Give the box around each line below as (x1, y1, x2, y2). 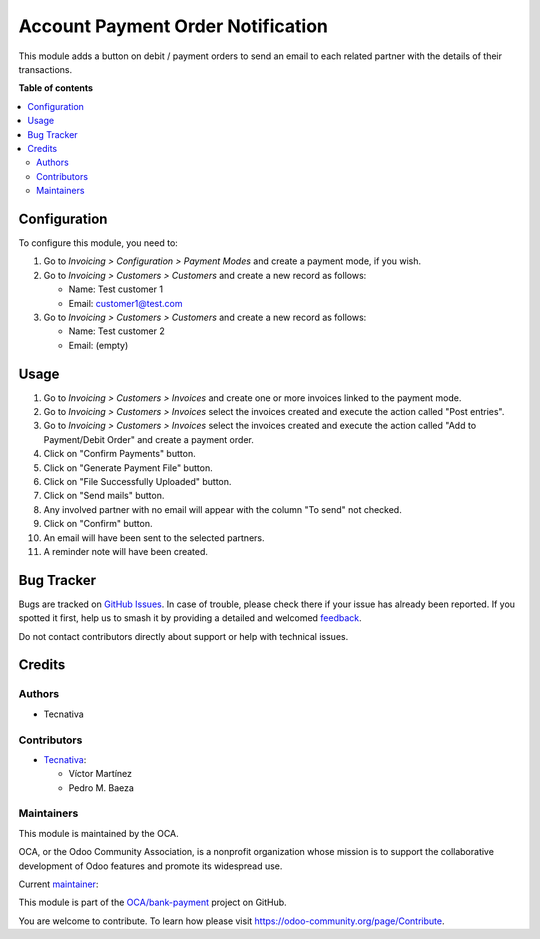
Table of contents (18, 82, 94, 94)
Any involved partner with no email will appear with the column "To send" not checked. (43, 503, 402, 515)
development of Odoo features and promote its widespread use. (18, 860, 283, 872)
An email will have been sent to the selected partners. (43, 531, 265, 544)
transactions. (18, 63, 73, 75)
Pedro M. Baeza (68, 781, 135, 794)
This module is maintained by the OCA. (18, 827, 179, 839)
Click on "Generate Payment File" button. (43, 461, 214, 474)
